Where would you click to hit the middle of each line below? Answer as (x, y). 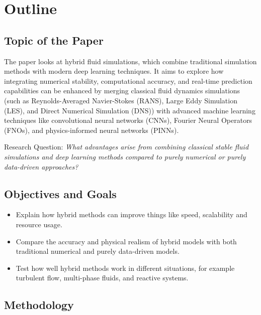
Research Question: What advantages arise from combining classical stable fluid (126, 147)
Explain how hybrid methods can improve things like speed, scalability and (132, 214)
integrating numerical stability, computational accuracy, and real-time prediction (128, 81)
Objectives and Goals (60, 193)
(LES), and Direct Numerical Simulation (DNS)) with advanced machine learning (130, 110)
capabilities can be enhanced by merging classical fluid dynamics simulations (122, 91)
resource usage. (39, 224)
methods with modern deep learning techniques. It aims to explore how (114, 71)
